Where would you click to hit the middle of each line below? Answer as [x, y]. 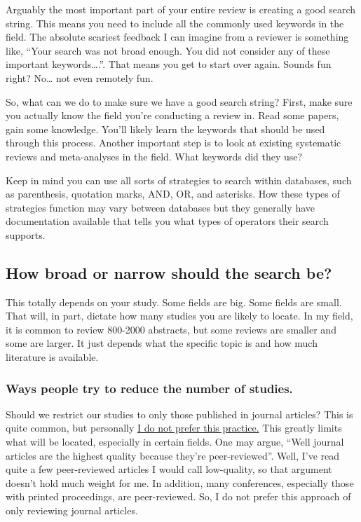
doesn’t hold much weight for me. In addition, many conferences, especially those [180, 482]
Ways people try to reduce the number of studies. [149, 388]
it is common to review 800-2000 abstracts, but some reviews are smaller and [171, 329]
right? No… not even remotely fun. [80, 77]
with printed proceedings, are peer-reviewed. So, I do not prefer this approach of [178, 496]
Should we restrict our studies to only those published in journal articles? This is [179, 414]
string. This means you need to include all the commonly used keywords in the [175, 23]
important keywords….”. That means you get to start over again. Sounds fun [169, 64]
